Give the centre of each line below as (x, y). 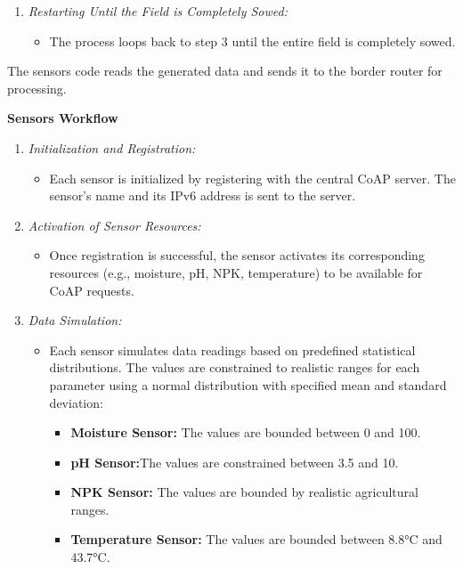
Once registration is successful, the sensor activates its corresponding (237, 255)
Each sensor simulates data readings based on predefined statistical (232, 350)
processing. (37, 88)
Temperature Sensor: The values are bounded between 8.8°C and (256, 539)
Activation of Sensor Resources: (114, 225)
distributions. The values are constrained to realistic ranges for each (235, 367)
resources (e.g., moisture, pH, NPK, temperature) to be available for (236, 272)
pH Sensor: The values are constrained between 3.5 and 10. (235, 462)
